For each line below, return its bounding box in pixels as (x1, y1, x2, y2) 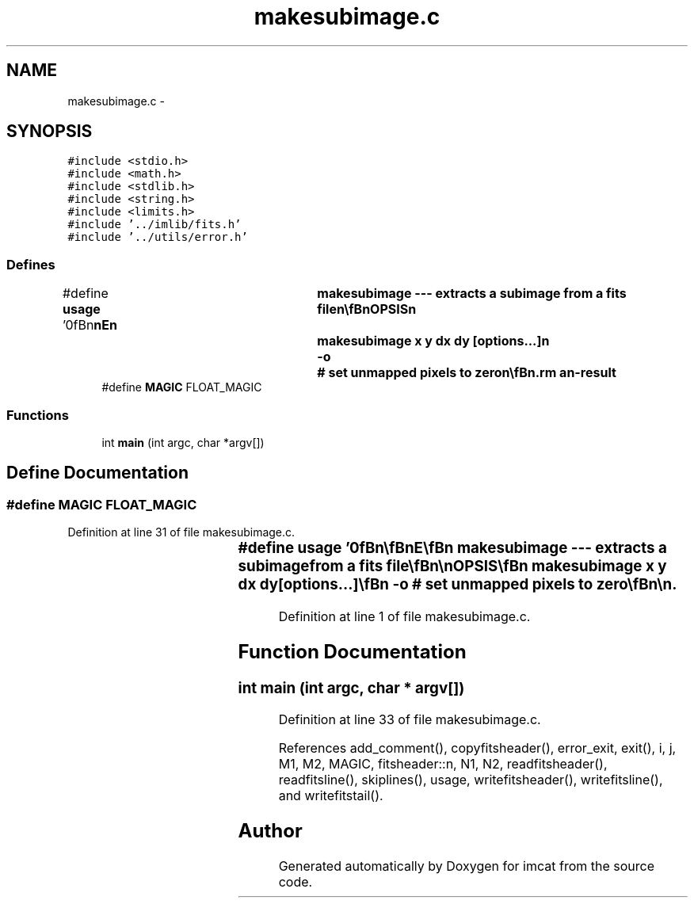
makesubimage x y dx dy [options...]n (317, 333, 550, 349)
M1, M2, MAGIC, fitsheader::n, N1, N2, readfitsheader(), (278, 756, 608, 772)
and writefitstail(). (278, 788, 383, 804)
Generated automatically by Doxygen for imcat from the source (278, 858, 655, 875)
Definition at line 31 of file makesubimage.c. (67, 525, 296, 540)
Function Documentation (238, 639, 467, 663)
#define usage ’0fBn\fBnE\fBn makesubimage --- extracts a (238, 539, 667, 558)
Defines (6, 256, 55, 273)
